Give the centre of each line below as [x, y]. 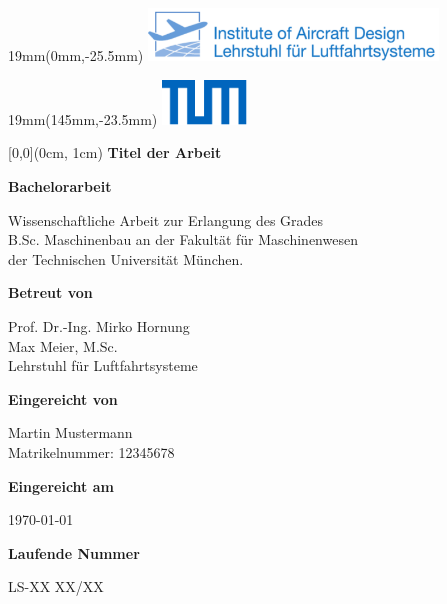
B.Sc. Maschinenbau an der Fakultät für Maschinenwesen [183, 239]
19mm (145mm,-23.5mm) [83, 118]
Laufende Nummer [74, 552]
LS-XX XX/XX [56, 586]
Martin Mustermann [70, 432]
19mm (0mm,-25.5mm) [76, 54]
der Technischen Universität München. [126, 258]
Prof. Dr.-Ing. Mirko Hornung [99, 326]
